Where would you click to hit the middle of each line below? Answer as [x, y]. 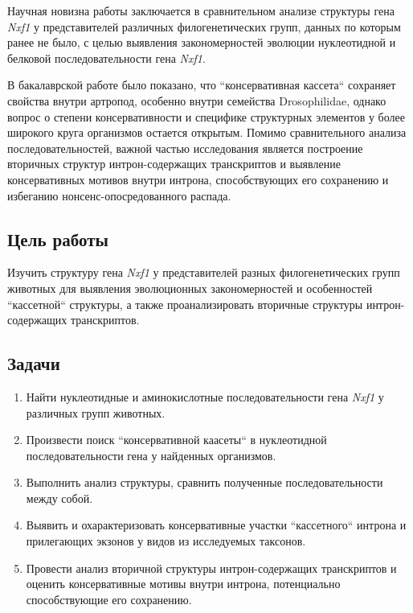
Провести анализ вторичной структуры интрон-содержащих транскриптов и [211, 568]
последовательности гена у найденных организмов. [151, 455]
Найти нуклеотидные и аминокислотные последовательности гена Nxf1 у [205, 396]
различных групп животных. [96, 412]
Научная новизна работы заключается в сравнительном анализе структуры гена [201, 10]
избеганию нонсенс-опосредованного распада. [119, 195]
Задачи [34, 363]
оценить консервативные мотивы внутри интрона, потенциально [183, 584]
